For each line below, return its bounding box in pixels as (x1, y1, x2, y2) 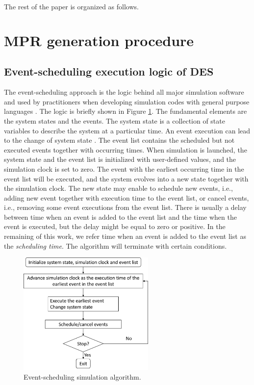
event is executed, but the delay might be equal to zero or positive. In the (4, 221, 226, 231)
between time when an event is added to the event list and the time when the (4, 211, 237, 222)
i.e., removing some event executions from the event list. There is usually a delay (4, 202, 247, 212)
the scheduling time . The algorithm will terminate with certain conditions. (4, 240, 227, 251)
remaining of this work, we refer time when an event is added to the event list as (4, 231, 246, 241)
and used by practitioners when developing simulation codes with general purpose (4, 96, 250, 106)
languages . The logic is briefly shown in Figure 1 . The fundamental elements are (4, 106, 247, 116)
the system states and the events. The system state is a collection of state (4, 115, 225, 126)
